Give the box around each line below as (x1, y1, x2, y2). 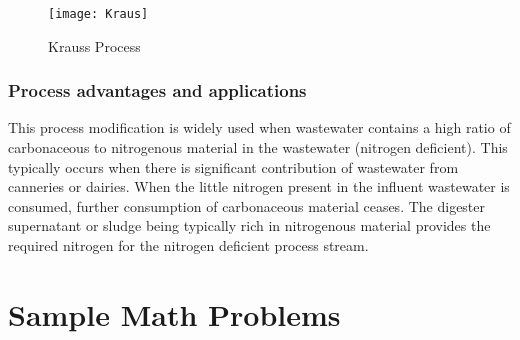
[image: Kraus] (48, 7, 149, 21)
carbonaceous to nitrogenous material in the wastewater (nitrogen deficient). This (8, 137, 508, 158)
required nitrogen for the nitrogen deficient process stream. (8, 235, 369, 256)
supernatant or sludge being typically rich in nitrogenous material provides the (8, 215, 491, 236)
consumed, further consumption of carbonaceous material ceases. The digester (8, 195, 486, 216)
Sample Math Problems (8, 293, 341, 334)
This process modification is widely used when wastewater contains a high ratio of (8, 117, 511, 138)
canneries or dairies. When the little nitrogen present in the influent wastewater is (8, 176, 510, 197)
